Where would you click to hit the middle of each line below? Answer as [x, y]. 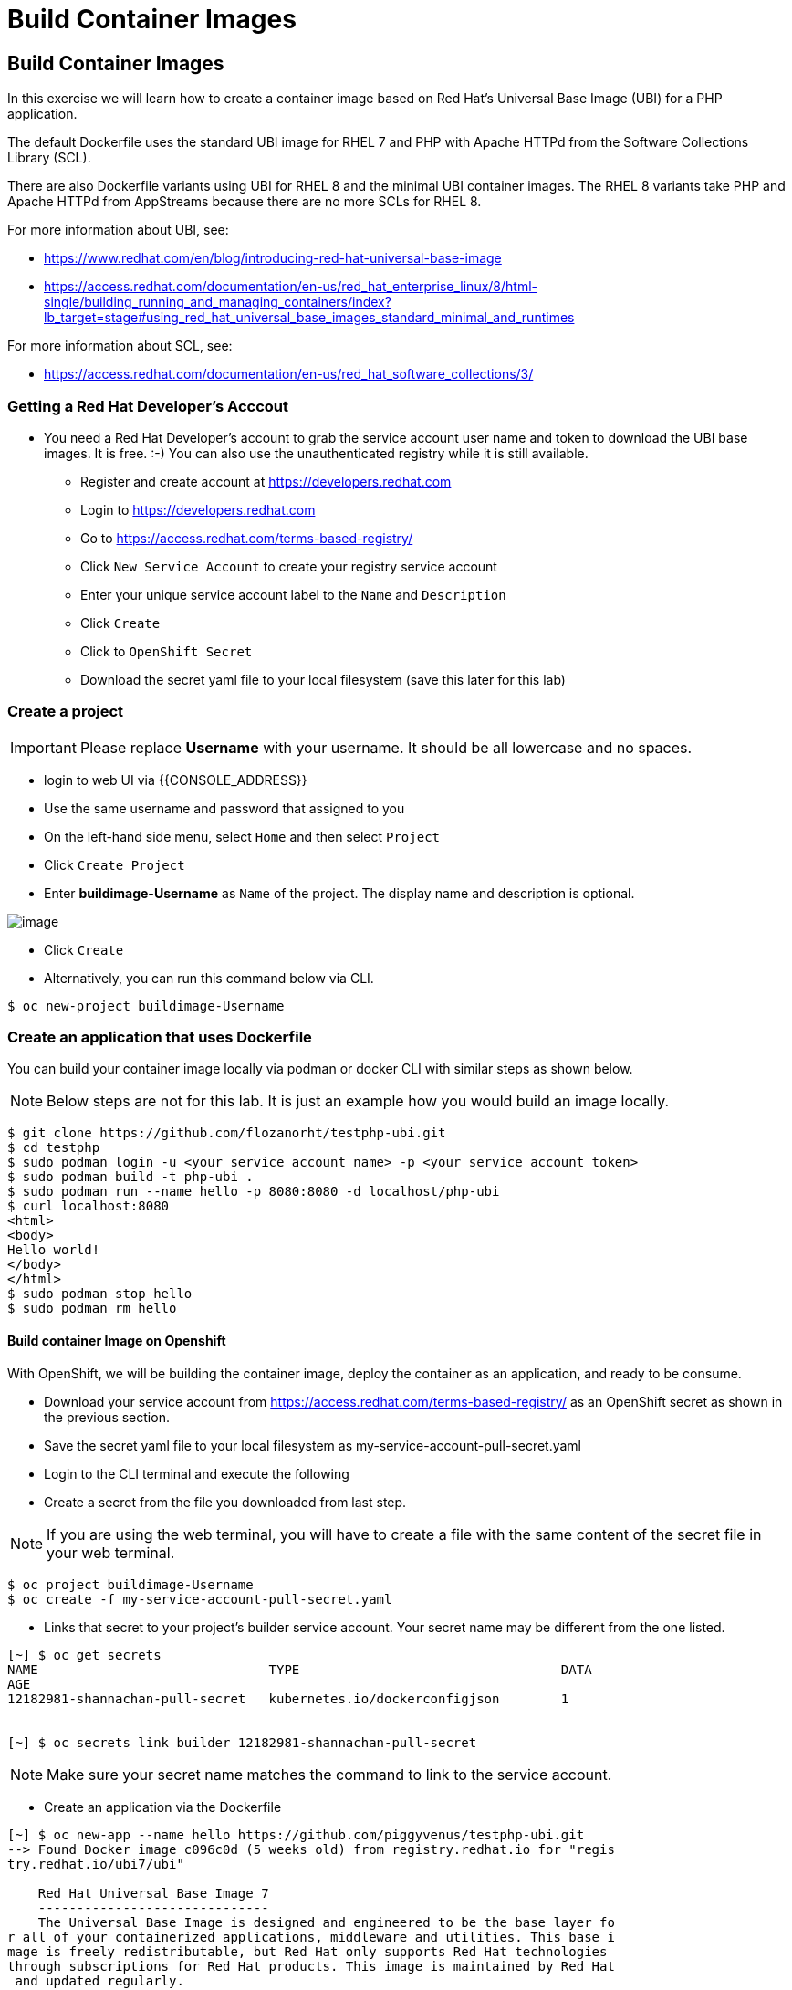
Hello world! [54, 1250]
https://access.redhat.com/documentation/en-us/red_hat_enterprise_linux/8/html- [291, 287]
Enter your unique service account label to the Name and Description [293, 594]
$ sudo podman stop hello [100, 1294]
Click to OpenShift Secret [167, 651]
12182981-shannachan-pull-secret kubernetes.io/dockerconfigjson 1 [288, 1698]
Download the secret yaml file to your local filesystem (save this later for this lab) [323, 679]
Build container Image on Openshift [117, 1341]
